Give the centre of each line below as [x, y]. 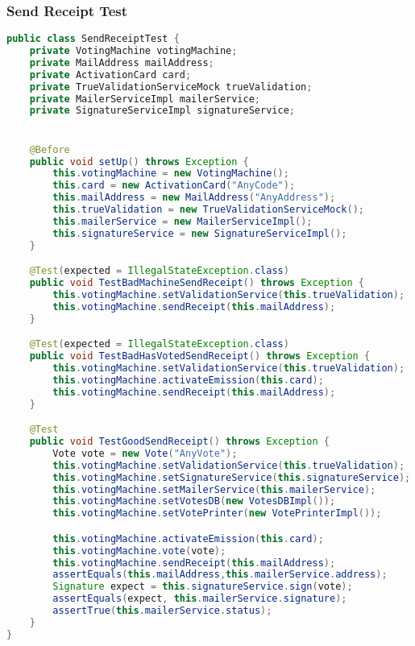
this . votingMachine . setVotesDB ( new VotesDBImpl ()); [194, 501]
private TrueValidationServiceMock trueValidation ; [171, 87]
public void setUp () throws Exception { [139, 161]
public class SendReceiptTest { [93, 39]
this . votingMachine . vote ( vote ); [139, 551]
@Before [50, 149]
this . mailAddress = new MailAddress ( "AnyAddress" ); [194, 198]
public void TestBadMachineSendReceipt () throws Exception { [197, 283]
